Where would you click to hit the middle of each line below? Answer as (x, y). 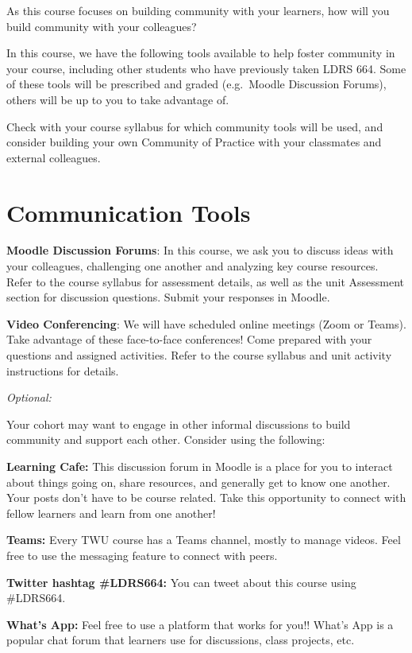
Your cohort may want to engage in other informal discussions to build (179, 424)
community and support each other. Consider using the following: (166, 439)
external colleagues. (54, 157)
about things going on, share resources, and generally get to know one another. (198, 482)
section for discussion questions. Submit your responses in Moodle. (168, 297)
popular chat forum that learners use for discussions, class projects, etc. (181, 640)
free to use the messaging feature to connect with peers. (142, 555)
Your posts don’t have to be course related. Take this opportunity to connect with (206, 498)
